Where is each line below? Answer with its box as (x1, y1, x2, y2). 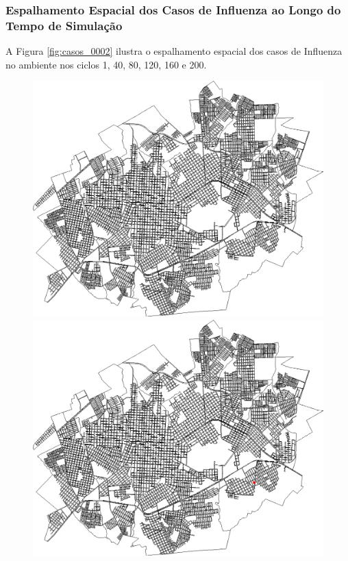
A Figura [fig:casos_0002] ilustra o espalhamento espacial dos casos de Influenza (5, 44, 343, 58)
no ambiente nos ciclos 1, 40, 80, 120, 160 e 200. (5, 57, 207, 71)
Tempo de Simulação (5, 16, 123, 34)
